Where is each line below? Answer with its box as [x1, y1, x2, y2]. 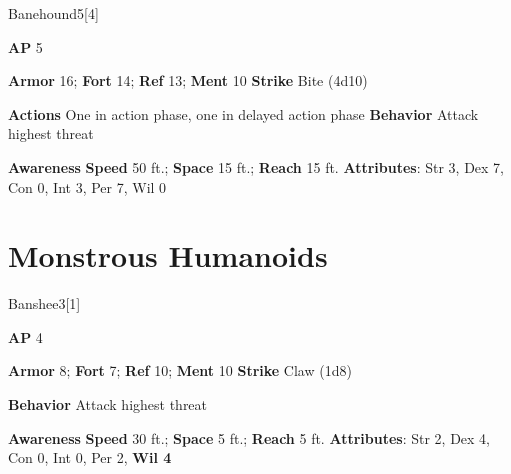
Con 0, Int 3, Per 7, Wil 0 [8, 176, 167, 197]
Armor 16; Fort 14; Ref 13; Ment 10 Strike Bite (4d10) [8, 70, 368, 91]
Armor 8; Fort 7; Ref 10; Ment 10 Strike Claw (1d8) [8, 360, 352, 381]
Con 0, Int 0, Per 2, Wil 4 [8, 447, 172, 468]
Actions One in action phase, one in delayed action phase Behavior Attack [8, 103, 479, 124]
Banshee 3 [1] [8, 293, 81, 314]
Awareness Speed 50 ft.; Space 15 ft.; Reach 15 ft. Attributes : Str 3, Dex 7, [8, 156, 505, 177]
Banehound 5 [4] [8, 3, 99, 23]
